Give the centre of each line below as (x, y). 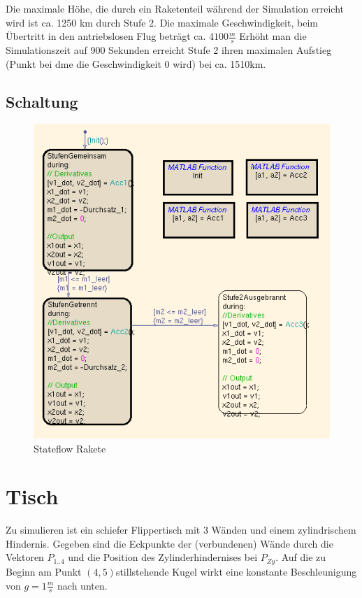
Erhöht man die (273, 36)
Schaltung (42, 101)
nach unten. (82, 585)
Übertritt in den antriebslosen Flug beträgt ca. (106, 36)
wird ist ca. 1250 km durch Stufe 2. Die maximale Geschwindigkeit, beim (162, 22)
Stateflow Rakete (70, 448)
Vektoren (25, 557)
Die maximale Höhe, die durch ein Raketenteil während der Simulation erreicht (175, 8)
